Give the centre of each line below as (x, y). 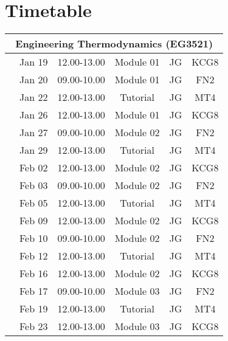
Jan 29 (34, 150)
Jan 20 (34, 80)
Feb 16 (34, 274)
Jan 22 (34, 97)
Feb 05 (34, 203)
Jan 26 (34, 115)
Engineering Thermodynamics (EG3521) (114, 44)
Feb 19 (34, 309)
